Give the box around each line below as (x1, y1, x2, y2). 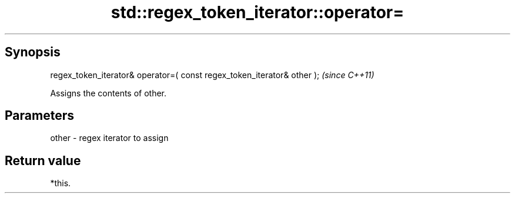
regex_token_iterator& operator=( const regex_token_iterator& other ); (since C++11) (50, 69, 374, 80)
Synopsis (5, 45, 61, 60)
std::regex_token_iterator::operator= (111, 2, 404, 22)
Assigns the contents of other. (50, 88, 167, 98)
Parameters (5, 108, 74, 123)
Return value (5, 153, 81, 168)
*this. (50, 178, 71, 189)
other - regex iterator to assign (50, 133, 169, 143)
